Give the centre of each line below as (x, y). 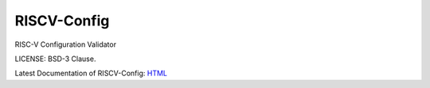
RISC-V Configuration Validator (66, 44)
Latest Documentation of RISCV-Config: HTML (91, 73)
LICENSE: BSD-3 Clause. (55, 59)
